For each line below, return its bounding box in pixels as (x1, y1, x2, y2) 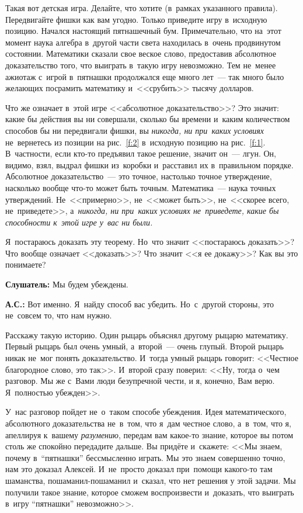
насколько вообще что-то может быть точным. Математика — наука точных (5, 181, 276, 193)
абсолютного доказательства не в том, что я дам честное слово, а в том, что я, (5, 417, 291, 429)
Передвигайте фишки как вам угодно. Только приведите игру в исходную (5, 13, 267, 25)
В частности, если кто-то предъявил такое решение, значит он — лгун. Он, (5, 147, 276, 160)
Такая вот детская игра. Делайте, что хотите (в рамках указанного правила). (5, 2, 278, 13)
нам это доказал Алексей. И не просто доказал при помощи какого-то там (5, 463, 273, 475)
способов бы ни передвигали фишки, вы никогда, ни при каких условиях (5, 124, 264, 136)
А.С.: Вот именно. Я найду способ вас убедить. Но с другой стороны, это (5, 297, 274, 310)
